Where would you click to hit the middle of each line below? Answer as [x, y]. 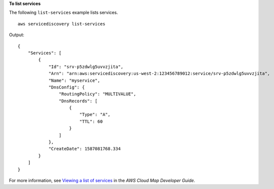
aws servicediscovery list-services [62, 24]
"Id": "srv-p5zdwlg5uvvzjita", [86, 67]
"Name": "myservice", [74, 80]
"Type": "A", [95, 115]
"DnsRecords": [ [78, 101]
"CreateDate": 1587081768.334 [85, 149]
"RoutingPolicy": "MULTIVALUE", [97, 94]
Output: [17, 35]
